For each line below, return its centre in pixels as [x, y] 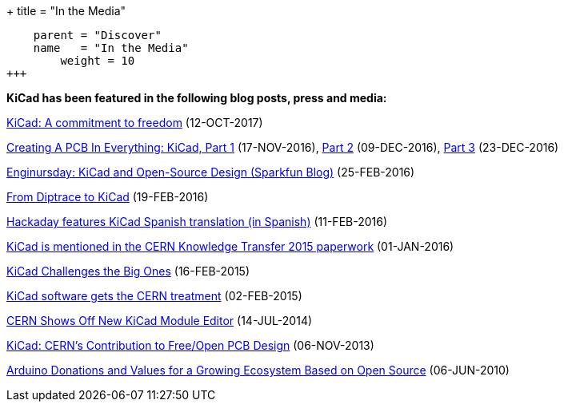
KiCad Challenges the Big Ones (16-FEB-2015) [128, 271]
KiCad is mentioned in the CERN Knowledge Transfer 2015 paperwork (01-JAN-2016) [230, 246]
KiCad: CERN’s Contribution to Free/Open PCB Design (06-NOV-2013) [190, 345]
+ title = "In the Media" [66, 11]
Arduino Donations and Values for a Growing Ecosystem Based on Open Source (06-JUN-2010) [258, 370]
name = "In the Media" [111, 48]
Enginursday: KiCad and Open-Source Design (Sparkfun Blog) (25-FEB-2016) [211, 172]
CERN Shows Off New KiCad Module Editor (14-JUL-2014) [160, 321]
